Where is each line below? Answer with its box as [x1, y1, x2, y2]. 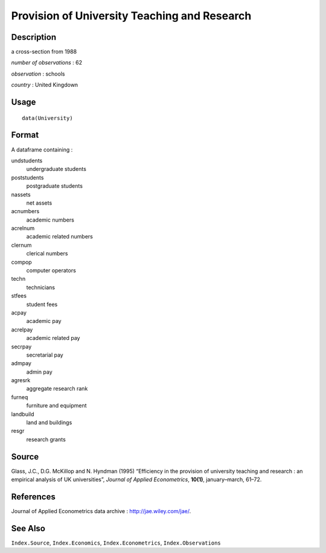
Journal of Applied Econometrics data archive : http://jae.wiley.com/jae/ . [11, 508, 191, 515]
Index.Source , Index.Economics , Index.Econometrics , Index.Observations [11, 539, 221, 546]
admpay [11, 360, 31, 367]
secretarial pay [26, 351, 63, 359]
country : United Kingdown [11, 82, 78, 89]
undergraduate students [26, 165, 87, 173]
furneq [11, 393, 28, 401]
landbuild [11, 411, 34, 418]
